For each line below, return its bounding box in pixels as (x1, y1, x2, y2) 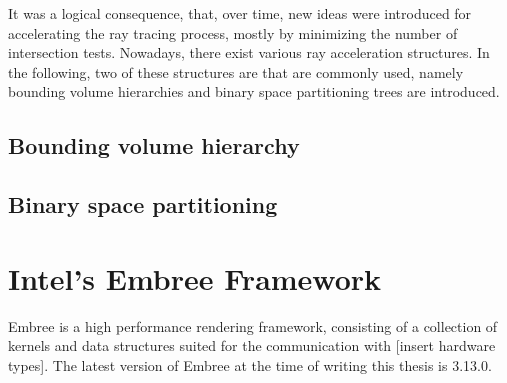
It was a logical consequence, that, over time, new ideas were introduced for (8, 3, 472, 23)
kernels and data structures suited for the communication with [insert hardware (8, 335, 496, 356)
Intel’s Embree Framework (8, 257, 382, 298)
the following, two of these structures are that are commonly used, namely (8, 61, 464, 82)
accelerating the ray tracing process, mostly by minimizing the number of (8, 22, 458, 43)
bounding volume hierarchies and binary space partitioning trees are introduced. (8, 81, 500, 102)
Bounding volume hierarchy (8, 130, 300, 161)
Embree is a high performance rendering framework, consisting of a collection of (8, 315, 498, 336)
